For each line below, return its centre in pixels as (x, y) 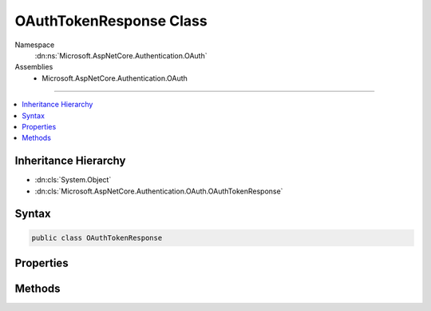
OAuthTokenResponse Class (111, 21)
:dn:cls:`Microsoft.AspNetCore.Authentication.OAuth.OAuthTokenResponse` (159, 191)
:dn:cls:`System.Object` (73, 180)
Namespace (35, 45)
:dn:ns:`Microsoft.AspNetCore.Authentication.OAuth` (121, 55)
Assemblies (34, 67)
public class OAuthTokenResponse (97, 237)
